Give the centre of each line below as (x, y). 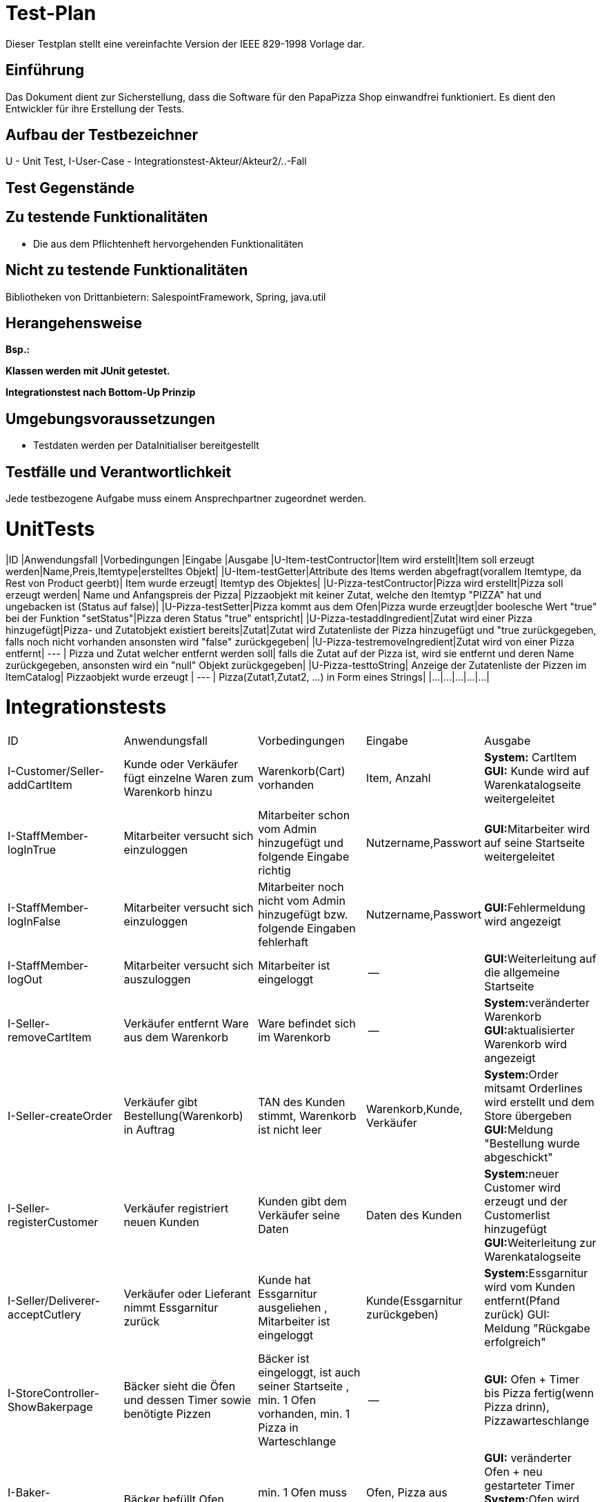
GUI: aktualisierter (530, 1031)
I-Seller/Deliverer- (54, 1301)
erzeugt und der (526, 1202)
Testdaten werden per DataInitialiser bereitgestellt (146, 445)
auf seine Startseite (535, 843)
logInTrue (32, 850)
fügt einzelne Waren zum (189, 778)
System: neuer (522, 1174)
